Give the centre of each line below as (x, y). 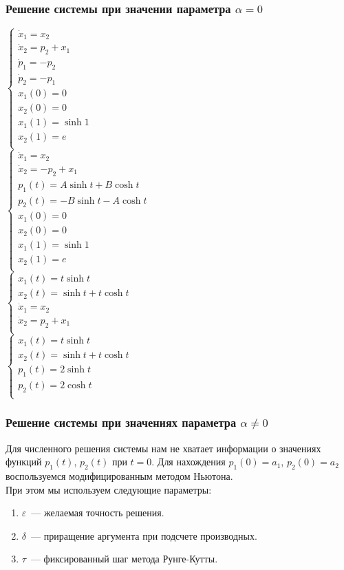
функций (24, 462)
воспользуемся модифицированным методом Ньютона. (119, 475)
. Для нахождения (189, 462)
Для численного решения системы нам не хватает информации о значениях (163, 448)
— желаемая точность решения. (98, 513)
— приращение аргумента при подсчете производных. (144, 535)
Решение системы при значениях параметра (121, 422)
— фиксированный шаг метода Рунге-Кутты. (124, 559)
